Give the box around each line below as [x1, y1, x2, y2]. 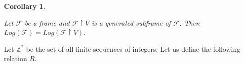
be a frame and [24, 17, 70, 28]
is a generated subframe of [91, 17, 171, 28]
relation [4, 53, 27, 64]
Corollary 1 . [4, 1, 45, 11]
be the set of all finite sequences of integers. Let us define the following [26, 43, 241, 54]
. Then [179, 17, 200, 28]
